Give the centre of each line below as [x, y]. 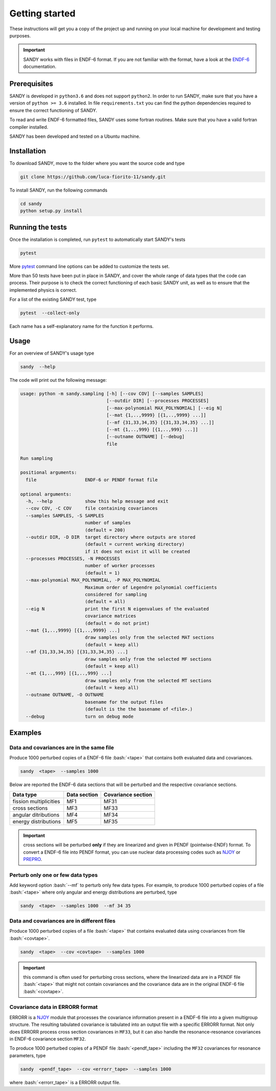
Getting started [42, 13]
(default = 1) [102, 573]
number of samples [108, 523]
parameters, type [28, 1055]
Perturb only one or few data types [54, 875]
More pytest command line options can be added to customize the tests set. [89, 266]
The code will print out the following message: [58, 380]
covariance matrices [110, 616]
